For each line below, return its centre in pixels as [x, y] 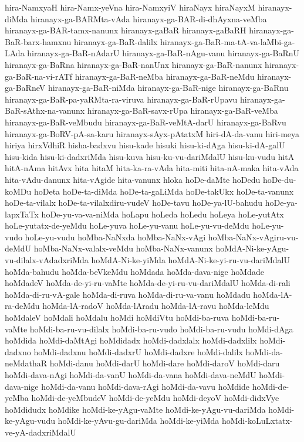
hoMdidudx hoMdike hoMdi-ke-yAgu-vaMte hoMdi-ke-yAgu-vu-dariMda [135, 409]
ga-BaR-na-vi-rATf [39, 76]
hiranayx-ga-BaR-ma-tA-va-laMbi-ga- [227, 41]
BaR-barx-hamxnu [38, 41]
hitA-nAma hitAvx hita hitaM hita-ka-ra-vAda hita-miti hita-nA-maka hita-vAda [152, 168]
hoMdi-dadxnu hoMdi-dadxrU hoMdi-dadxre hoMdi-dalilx [138, 351]
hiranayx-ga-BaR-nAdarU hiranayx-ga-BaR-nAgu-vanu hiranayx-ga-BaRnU [163, 53]
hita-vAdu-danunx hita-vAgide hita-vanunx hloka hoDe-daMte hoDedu [133, 179]
